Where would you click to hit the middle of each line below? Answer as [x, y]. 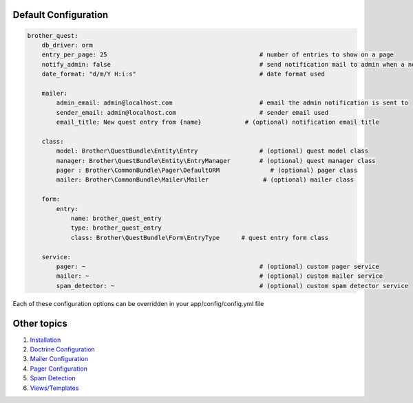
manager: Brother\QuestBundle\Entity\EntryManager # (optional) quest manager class [216, 161]
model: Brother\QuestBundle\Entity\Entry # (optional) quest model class [212, 151]
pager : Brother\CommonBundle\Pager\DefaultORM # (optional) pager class [207, 171]
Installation [45, 340]
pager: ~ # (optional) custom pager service [218, 266]
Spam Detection [53, 378]
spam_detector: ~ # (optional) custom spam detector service [232, 286]
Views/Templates [54, 388]
